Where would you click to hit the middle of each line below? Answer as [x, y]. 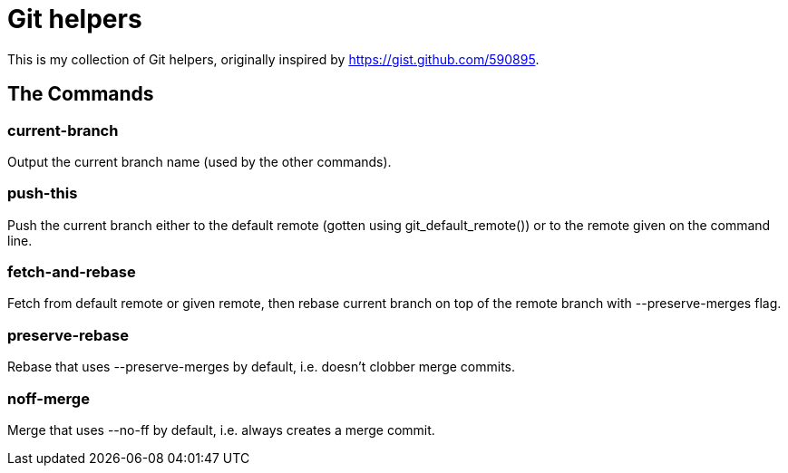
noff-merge [49, 398]
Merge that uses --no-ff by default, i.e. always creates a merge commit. [221, 430]
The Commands [81, 94]
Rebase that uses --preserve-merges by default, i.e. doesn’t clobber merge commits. [261, 367]
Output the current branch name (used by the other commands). [199, 161]
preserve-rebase [68, 335]
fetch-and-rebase [72, 272]
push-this [43, 193]
